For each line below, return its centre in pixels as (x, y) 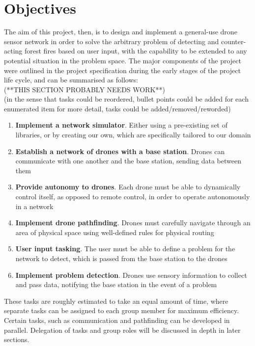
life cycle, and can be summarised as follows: (71, 80)
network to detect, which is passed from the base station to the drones (121, 258)
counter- (233, 41)
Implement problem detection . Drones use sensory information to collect (131, 275)
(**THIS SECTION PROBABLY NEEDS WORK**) (85, 89)
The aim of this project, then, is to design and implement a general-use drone (121, 32)
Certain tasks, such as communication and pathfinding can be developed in (117, 320)
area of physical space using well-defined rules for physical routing (115, 232)
